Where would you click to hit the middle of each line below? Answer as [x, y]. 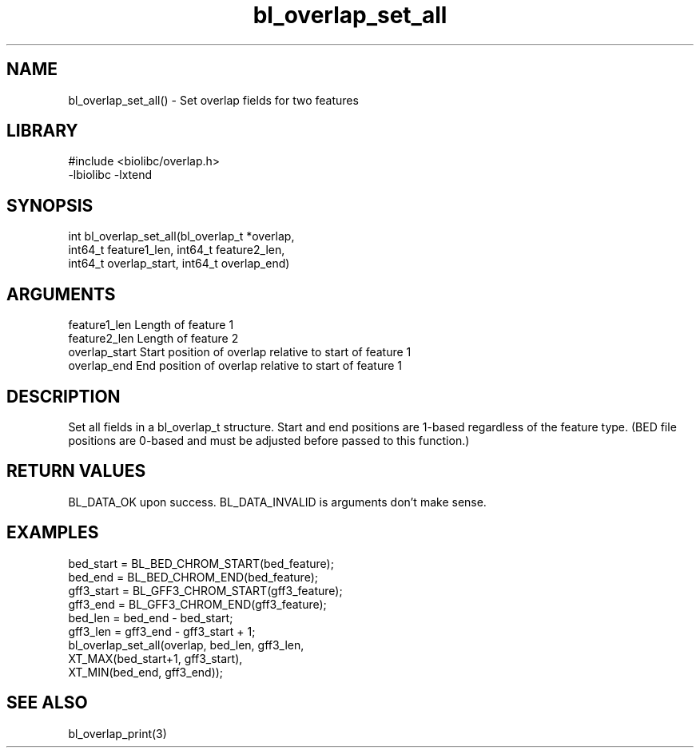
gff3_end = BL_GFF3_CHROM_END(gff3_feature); [197, 604]
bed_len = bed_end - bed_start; [151, 617]
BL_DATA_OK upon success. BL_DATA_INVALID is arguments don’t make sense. [277, 502]
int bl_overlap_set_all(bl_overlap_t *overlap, [181, 236]
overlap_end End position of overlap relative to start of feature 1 [235, 366]
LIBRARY [42, 131]
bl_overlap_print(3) [117, 733]
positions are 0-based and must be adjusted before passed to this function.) [269, 440]
